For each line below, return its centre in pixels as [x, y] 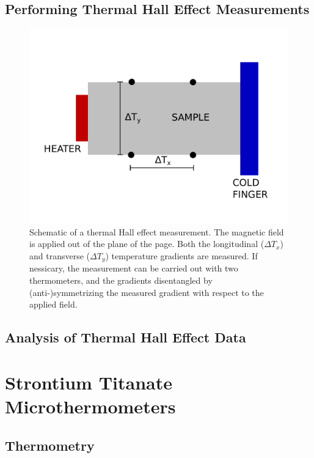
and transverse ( [60, 255]
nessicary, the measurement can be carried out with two [134, 268]
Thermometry [50, 445]
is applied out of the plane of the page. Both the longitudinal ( [147, 244]
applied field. [53, 304]
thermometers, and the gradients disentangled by [121, 280]
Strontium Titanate [89, 382]
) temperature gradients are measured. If [181, 255]
